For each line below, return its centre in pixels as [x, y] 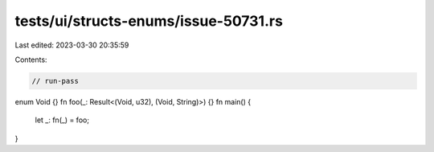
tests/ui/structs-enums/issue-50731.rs [149, 21]
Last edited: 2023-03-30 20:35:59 [72, 45]
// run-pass [55, 81]
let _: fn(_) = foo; [62, 120]
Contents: [31, 60]
